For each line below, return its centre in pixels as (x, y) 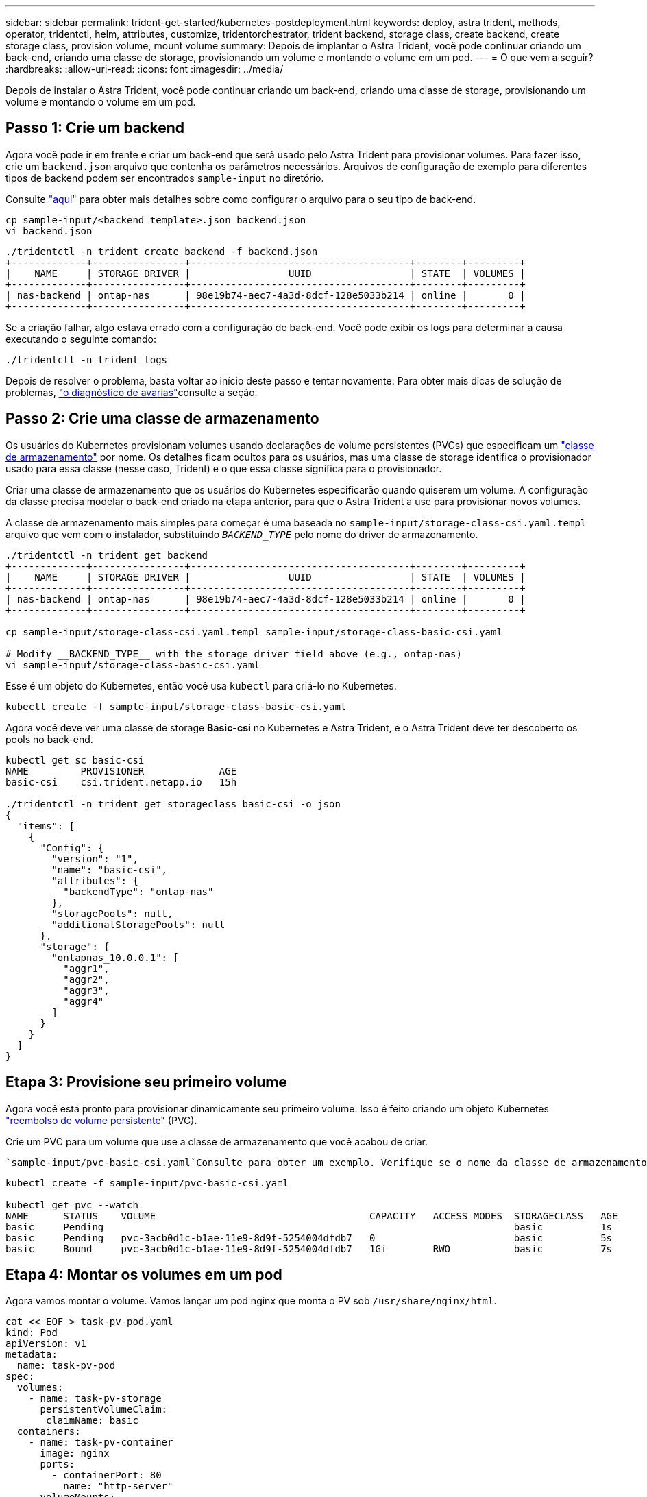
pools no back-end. (49, 739)
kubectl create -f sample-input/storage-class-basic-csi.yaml (176, 706)
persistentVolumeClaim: (104, 1410)
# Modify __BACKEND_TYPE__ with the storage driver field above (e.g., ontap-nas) (234, 654)
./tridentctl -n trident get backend (107, 555)
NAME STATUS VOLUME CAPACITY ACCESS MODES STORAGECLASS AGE (312, 1216)
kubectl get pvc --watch (72, 1205)
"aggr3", (86, 990)
